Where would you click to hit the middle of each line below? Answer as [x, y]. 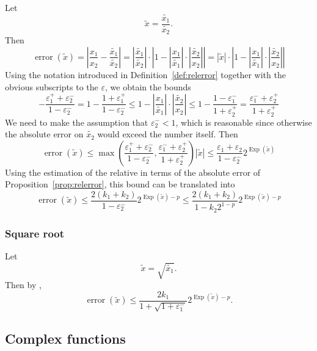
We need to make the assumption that [77, 122]
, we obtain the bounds [148, 86]
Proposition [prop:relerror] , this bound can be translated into [120, 184]
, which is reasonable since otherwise [244, 122]
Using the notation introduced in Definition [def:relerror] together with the [145, 74]
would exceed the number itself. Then [168, 134]
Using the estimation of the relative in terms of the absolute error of [133, 172]
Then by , [23, 285]
